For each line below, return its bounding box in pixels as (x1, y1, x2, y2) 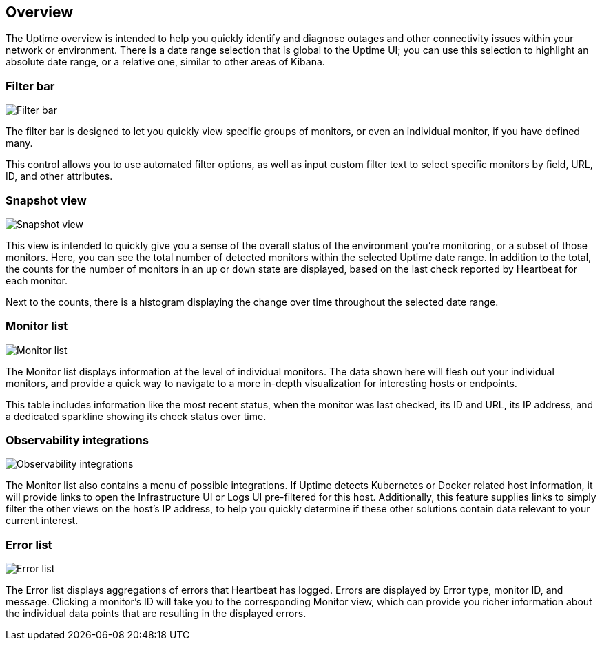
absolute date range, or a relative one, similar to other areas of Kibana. (6, 56, 325, 68)
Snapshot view (6, 193, 87, 207)
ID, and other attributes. (6, 170, 113, 183)
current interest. (6, 514, 79, 527)
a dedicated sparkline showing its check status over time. (6, 410, 267, 422)
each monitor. (6, 274, 68, 286)
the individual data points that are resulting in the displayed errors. (6, 607, 307, 620)
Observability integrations (6, 433, 149, 448)
